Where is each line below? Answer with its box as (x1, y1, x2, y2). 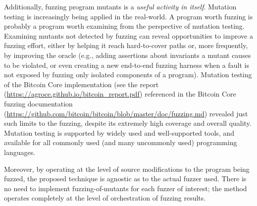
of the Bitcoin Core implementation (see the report (4, 79, 159, 89)
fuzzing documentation (4, 98, 73, 108)
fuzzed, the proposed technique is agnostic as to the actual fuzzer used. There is (4, 173, 247, 184)
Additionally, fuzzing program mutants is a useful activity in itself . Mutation (4, 1, 237, 11)
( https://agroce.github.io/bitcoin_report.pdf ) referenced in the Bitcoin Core (4, 89, 236, 99)
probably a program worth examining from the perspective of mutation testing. (4, 21, 245, 31)
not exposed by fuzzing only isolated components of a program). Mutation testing (4, 69, 252, 80)
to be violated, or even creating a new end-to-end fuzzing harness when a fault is (4, 59, 249, 70)
